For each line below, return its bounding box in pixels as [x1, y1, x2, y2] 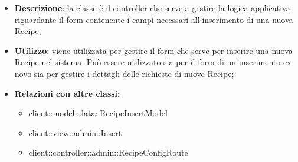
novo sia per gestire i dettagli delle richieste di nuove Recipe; [14, 67, 234, 79]
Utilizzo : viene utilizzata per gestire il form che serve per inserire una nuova [14, 44, 293, 56]
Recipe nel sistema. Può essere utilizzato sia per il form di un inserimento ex [14, 56, 292, 68]
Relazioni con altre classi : [14, 87, 120, 99]
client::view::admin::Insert [28, 126, 122, 139]
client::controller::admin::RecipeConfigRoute [28, 146, 188, 158]
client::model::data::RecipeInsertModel [28, 107, 168, 119]
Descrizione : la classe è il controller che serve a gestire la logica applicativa [14, 2, 290, 14]
